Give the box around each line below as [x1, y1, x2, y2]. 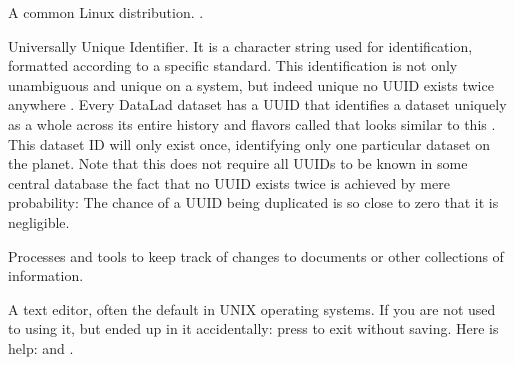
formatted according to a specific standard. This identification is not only [8, 55, 458, 76]
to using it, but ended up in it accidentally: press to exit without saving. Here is [8, 318, 499, 339]
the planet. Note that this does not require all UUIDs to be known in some [8, 153, 468, 174]
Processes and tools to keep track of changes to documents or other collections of [8, 245, 504, 266]
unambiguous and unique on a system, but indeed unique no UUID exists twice [8, 74, 494, 95]
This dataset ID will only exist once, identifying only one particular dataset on [8, 133, 491, 154]
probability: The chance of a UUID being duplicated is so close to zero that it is [8, 192, 499, 213]
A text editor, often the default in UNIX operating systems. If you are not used [8, 298, 496, 319]
